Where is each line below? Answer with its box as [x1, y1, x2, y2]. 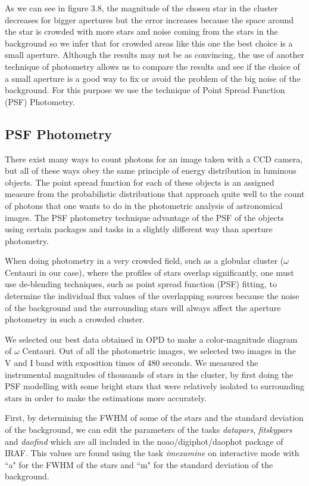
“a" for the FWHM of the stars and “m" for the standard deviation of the [5, 458, 273, 470]
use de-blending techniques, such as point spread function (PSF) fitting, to [5, 278, 277, 290]
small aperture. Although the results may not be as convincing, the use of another [5, 48, 304, 61]
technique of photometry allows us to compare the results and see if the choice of [5, 60, 300, 72]
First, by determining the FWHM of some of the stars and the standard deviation [5, 411, 304, 424]
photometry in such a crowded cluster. [5, 313, 145, 325]
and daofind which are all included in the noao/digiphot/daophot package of [5, 435, 283, 447]
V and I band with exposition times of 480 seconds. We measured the [5, 356, 258, 369]
